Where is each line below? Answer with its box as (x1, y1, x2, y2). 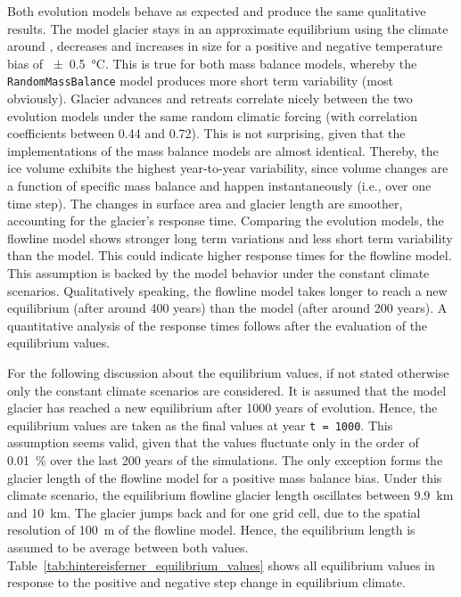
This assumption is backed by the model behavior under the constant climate (7, 263, 430, 282)
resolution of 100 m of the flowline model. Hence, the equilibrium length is (7, 520, 416, 539)
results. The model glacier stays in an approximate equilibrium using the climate (7, 19, 449, 37)
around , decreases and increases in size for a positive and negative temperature (7, 37, 442, 55)
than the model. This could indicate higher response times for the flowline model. (7, 246, 452, 265)
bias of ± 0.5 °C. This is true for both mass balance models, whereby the (7, 53, 417, 72)
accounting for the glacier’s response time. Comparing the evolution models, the (7, 211, 444, 230)
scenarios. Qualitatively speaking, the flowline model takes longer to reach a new (7, 281, 448, 299)
